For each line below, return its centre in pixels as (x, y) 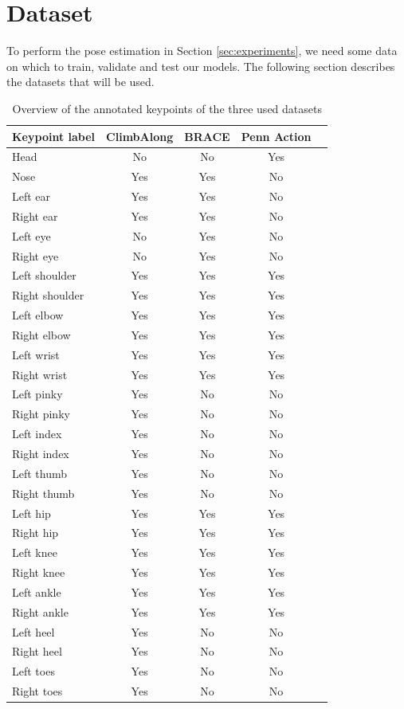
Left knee (35, 552)
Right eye (35, 255)
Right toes (37, 691)
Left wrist (36, 354)
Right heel (37, 651)
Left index (37, 434)
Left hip (31, 513)
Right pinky (41, 414)
